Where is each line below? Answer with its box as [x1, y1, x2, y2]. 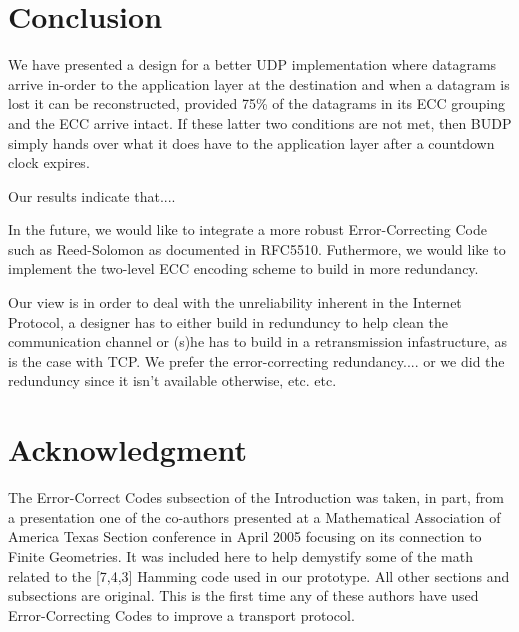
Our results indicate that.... [8, 185, 176, 206]
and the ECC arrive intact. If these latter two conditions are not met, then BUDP [8, 112, 512, 133]
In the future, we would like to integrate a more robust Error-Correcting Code [8, 219, 487, 240]
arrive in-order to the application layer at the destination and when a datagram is [8, 73, 510, 94]
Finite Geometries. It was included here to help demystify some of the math [8, 545, 473, 566]
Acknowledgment [8, 429, 247, 470]
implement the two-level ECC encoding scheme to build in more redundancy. [8, 258, 479, 279]
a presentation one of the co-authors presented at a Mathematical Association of [8, 506, 501, 527]
